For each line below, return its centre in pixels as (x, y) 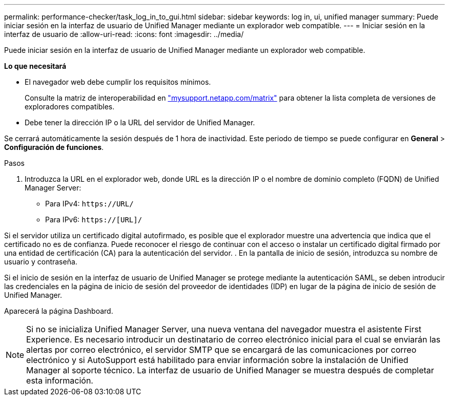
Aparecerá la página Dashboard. (59, 311)
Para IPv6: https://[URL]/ (94, 220)
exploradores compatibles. (70, 107)
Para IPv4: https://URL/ (89, 204)
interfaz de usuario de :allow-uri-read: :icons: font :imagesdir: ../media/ (124, 34)
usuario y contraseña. (41, 262)
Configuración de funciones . (54, 147)
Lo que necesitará (35, 66)
